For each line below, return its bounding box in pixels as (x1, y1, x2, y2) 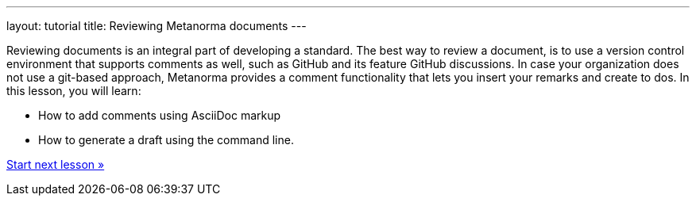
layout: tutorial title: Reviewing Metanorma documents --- (6, 19, 307, 32)
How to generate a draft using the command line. (38, 133, 294, 147)
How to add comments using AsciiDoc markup (38, 109, 281, 122)
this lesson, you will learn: (6, 84, 141, 97)
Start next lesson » (6, 158, 105, 171)
